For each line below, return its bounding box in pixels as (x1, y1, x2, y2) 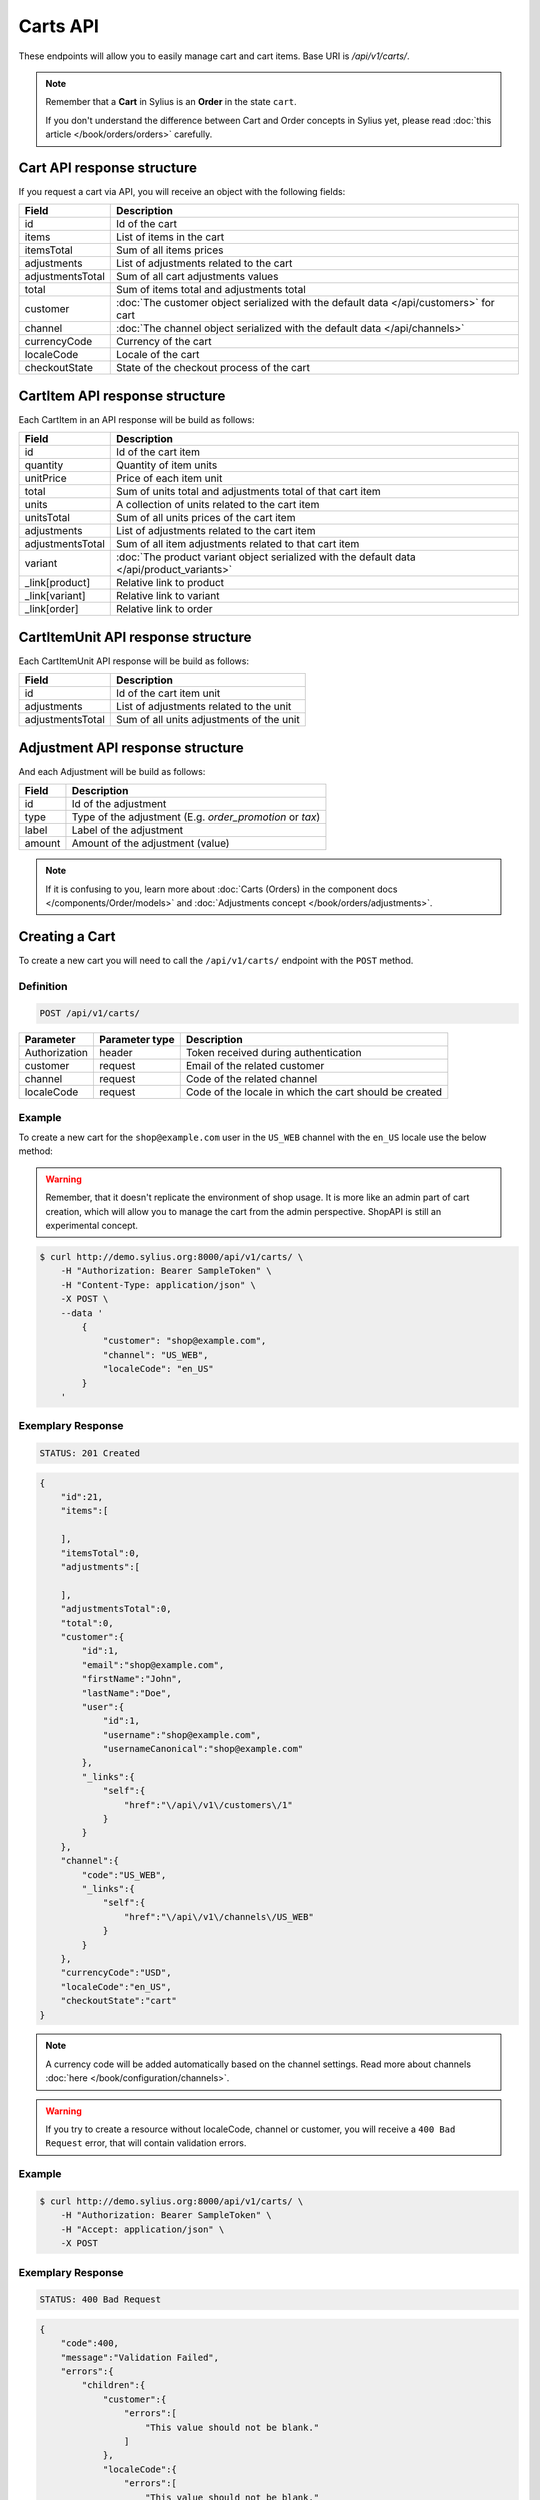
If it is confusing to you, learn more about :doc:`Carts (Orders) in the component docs (45, 883, 398, 895)
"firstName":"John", (81, 1673, 183, 1685)
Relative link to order (115, 602, 214, 616)
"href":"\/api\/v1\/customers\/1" (123, 1799, 294, 1810)
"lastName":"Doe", (81, 1687, 172, 1699)
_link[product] (24, 576, 91, 590)
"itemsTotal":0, (60, 1547, 140, 1559)
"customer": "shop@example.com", (102, 1335, 267, 1347)
